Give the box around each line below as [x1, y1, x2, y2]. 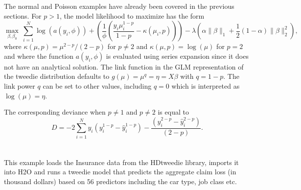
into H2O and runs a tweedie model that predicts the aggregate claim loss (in [4, 166, 236, 177]
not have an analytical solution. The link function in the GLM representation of [4, 61, 244, 71]
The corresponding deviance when [4, 107, 106, 117]
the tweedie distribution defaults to [4, 71, 110, 81]
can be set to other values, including [43, 80, 152, 91]
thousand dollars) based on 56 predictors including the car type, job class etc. [4, 176, 237, 186]
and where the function [4, 50, 74, 61]
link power [4, 80, 35, 91]
